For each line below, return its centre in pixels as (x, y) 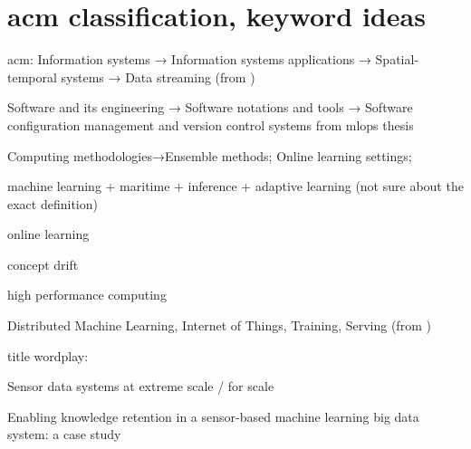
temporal (32, 76)
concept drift (43, 264)
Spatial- (397, 59)
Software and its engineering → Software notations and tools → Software (210, 107)
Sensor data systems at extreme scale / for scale (141, 386)
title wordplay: (48, 355)
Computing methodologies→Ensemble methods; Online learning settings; (210, 155)
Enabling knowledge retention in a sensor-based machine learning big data (213, 416)
